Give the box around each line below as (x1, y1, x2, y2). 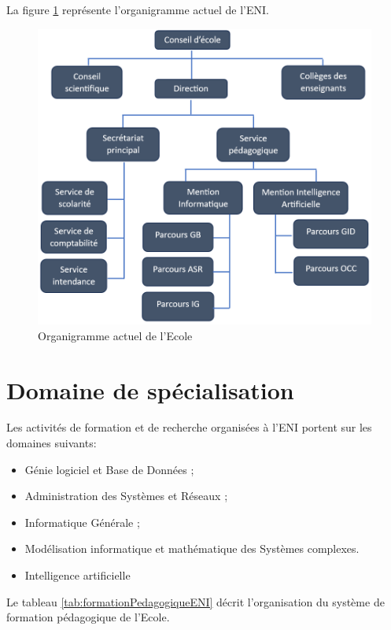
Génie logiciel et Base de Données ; (24, 461, 194, 477)
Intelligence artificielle (24, 567, 131, 583)
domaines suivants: (6, 435, 97, 451)
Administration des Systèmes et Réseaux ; (24, 487, 228, 504)
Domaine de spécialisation (6, 373, 294, 406)
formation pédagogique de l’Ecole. (6, 609, 170, 625)
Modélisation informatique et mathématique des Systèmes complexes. (24, 540, 360, 557)
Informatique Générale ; (24, 513, 140, 530)
